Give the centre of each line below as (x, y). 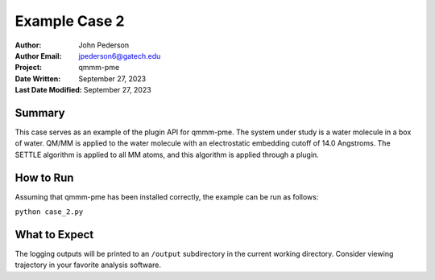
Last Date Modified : (48, 90)
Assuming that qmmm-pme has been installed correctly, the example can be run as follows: (167, 196)
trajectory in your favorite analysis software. (88, 265)
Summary (40, 113)
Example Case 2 (70, 21)
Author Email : (38, 56)
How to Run (44, 177)
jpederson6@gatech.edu (120, 56)
